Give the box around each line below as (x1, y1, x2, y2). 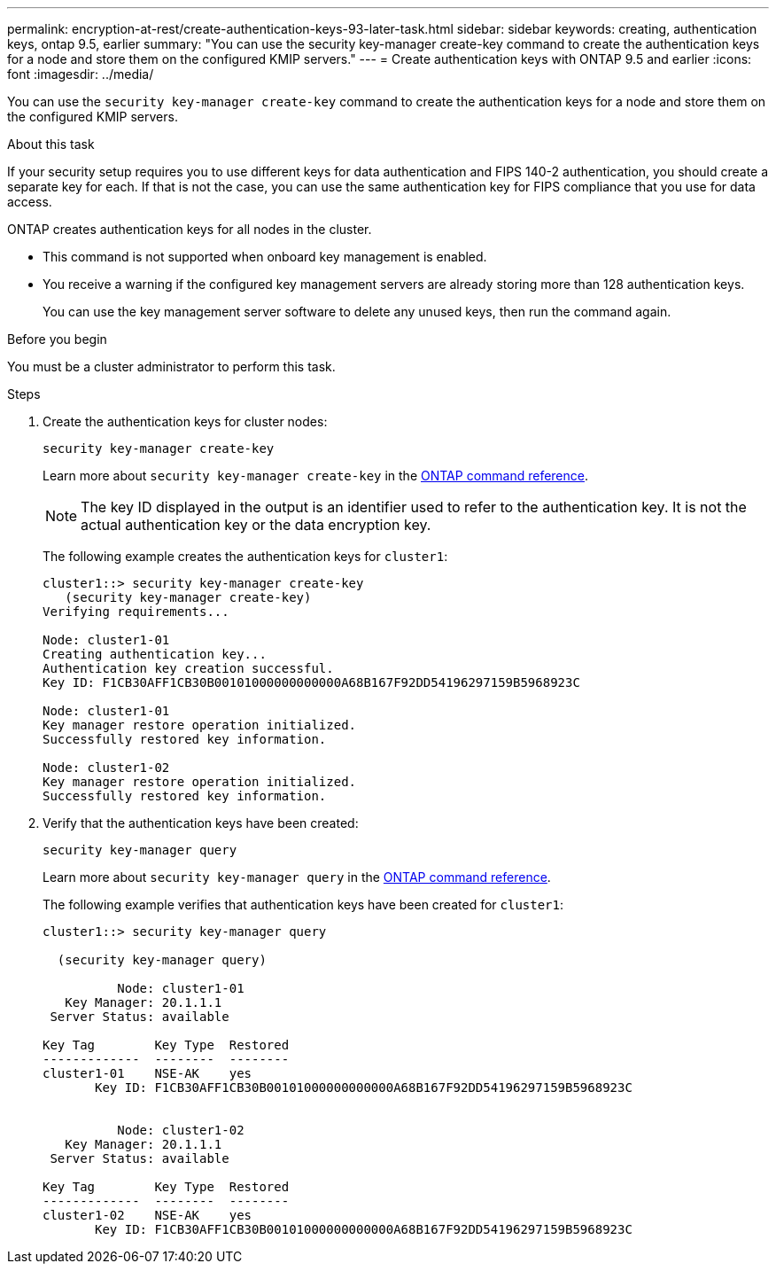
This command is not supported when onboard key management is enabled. (43, 249, 487, 264)
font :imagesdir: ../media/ (7, 66, 154, 82)
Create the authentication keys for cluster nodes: (43, 414, 328, 429)
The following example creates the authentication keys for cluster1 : (43, 549, 448, 564)
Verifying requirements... (43, 604, 229, 619)
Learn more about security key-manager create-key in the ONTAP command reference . (43, 468, 589, 483)
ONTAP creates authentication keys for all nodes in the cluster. (7, 222, 372, 237)
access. (7, 194, 52, 209)
